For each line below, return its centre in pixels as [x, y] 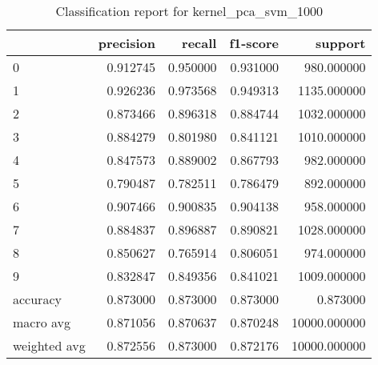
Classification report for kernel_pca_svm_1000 [189, 11]
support [341, 43]
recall [199, 43]
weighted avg [49, 345]
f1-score [254, 43]
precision [127, 43]
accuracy [37, 299]
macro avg [42, 322]
